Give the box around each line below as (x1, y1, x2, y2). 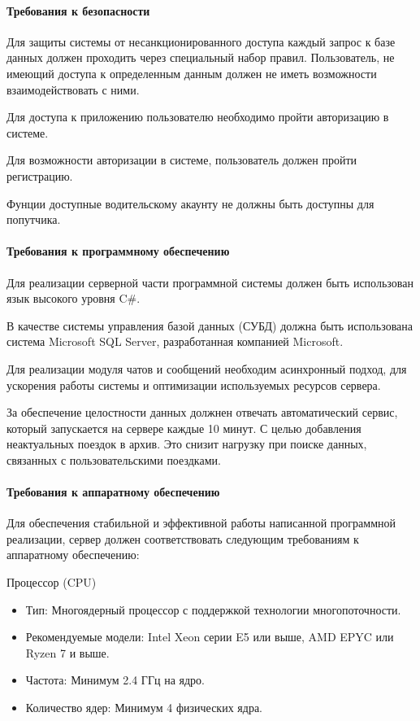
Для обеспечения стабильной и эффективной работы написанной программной (6, 514, 396, 531)
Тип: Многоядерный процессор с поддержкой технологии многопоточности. (25, 601, 401, 618)
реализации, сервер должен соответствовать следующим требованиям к (6, 530, 359, 547)
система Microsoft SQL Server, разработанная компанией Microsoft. (6, 333, 344, 350)
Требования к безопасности (6, 2, 150, 19)
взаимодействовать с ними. (6, 81, 140, 98)
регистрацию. (6, 167, 73, 184)
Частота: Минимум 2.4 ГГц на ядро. (25, 671, 205, 688)
